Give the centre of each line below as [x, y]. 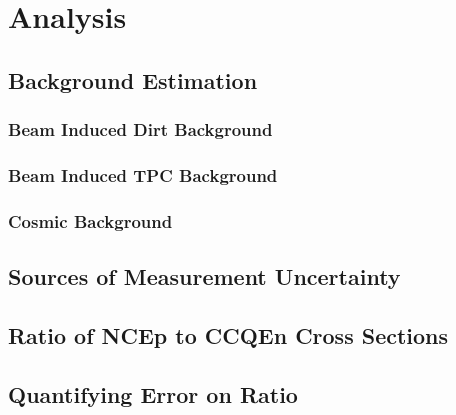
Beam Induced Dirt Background [140, 129]
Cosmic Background [90, 220]
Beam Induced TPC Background [143, 174]
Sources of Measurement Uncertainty [204, 276]
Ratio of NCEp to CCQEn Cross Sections [228, 334]
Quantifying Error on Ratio [153, 393]
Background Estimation [133, 79]
